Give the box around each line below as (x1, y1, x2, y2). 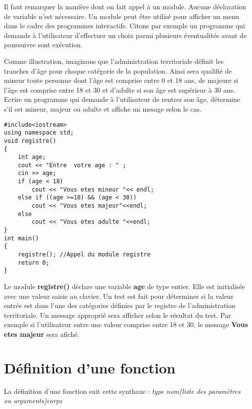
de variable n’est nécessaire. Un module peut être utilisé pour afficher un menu (4, 11, 239, 21)
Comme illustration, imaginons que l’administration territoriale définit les (4, 56, 224, 66)
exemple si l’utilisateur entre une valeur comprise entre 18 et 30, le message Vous (4, 319, 248, 330)
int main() (4, 234, 39, 242)
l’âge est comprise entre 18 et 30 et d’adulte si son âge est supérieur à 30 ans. (4, 84, 235, 95)
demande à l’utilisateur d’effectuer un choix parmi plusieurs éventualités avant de (4, 30, 247, 40)
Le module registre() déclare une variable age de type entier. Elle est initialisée (4, 281, 245, 291)
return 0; (18, 259, 50, 266)
